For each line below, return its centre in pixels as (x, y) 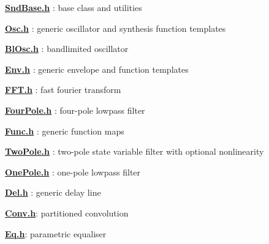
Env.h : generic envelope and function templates (97, 69)
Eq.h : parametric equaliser (56, 233)
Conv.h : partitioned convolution (67, 213)
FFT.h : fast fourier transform (63, 90)
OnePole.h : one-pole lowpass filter (73, 172)
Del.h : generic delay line (53, 192)
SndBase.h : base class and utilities (74, 7)
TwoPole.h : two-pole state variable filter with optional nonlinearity (134, 151)
